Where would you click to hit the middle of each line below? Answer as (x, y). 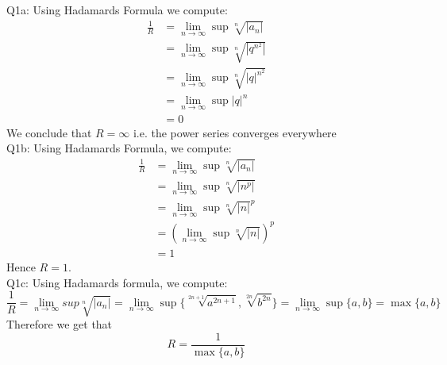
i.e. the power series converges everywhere (235, 132)
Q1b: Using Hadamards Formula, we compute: (119, 148)
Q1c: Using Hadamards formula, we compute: (117, 282)
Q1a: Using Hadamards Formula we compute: (117, 10)
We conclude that (49, 132)
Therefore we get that (60, 323)
